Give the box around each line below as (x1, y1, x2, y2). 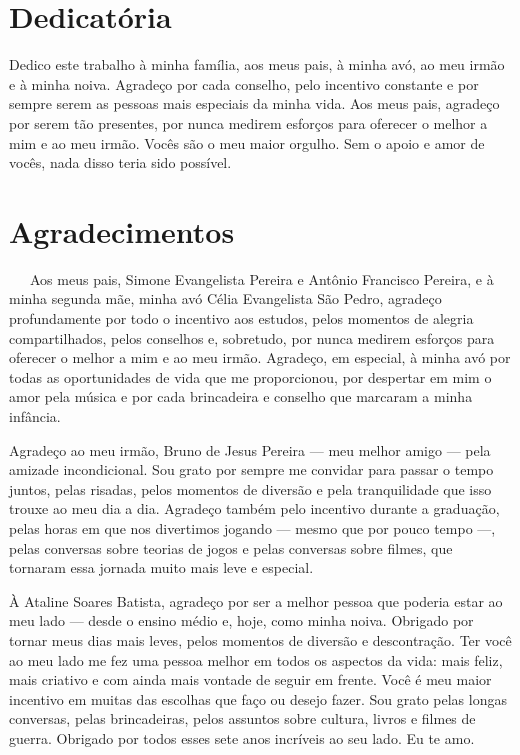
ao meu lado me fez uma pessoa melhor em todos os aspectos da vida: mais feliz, (9, 649, 503, 670)
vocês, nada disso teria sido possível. (9, 152, 232, 173)
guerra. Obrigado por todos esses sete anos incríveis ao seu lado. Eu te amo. (9, 727, 475, 748)
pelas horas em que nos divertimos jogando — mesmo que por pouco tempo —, (9, 517, 496, 538)
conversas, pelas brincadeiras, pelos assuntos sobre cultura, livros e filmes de (9, 708, 476, 729)
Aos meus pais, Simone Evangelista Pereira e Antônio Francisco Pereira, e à (29, 268, 494, 289)
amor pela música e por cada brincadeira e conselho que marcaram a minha (9, 386, 473, 407)
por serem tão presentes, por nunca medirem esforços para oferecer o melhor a (9, 112, 488, 133)
